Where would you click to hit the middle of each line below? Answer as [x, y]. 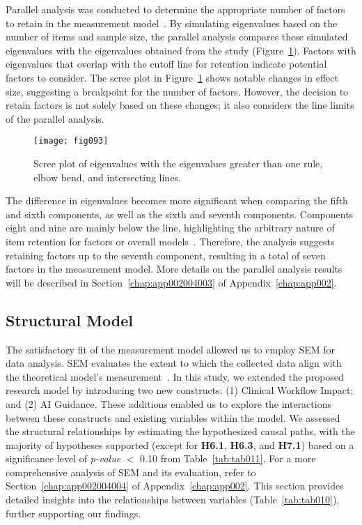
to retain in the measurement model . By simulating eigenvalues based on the [172, 23]
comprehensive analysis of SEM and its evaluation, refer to [131, 472]
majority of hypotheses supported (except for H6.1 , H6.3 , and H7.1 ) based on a [180, 444]
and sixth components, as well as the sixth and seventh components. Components [180, 214]
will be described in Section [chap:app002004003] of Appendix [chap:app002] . [171, 282]
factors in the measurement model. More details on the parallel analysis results [174, 269]
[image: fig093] [71, 141]
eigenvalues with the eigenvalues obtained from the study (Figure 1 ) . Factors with [181, 50]
